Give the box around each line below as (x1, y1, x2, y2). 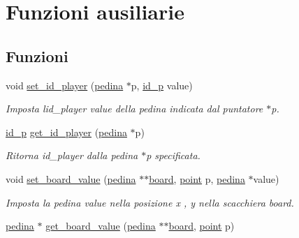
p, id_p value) (131, 77, 193, 92)
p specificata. (146, 148, 200, 163)
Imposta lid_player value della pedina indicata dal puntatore (6, 101, 263, 116)
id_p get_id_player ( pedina (6, 124, 127, 139)
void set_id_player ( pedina (6, 77, 124, 92)
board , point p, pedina (149, 171, 245, 186)
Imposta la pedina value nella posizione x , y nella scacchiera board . (6, 195, 294, 209)
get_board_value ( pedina (45, 218, 156, 233)
